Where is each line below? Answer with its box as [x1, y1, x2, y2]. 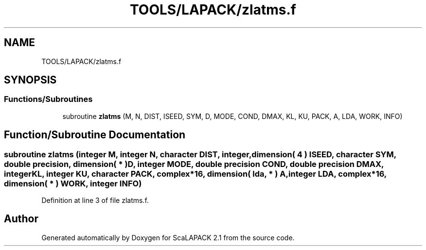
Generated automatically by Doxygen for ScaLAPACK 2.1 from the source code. [41, 233, 295, 242]
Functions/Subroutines [4, 94, 93, 104]
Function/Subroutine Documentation [4, 129, 186, 141]
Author [4, 213, 38, 225]
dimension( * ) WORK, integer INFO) [4, 178, 142, 188]
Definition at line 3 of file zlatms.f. [41, 196, 149, 205]
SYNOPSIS [4, 74, 57, 86]
